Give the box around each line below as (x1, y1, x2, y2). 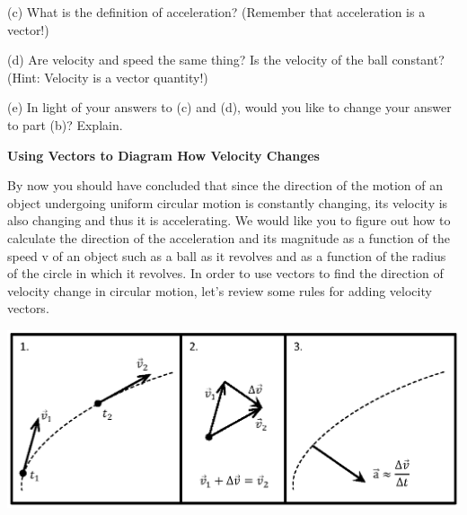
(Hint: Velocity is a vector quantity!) (7, 67, 208, 86)
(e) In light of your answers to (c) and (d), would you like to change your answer (7, 98, 452, 117)
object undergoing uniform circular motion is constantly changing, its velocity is (7, 193, 448, 212)
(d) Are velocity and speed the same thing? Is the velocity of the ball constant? (7, 50, 445, 69)
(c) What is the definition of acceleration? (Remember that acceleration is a (7, 3, 426, 21)
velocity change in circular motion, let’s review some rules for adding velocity (7, 281, 432, 300)
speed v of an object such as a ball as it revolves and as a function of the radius (7, 246, 446, 265)
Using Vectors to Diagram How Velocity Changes (7, 145, 320, 164)
